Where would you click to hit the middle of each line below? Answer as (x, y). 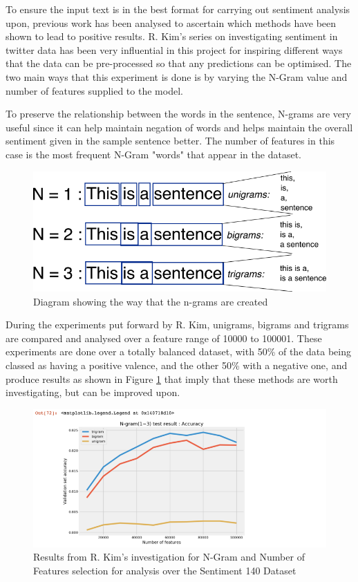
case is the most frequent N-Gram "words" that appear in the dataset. (153, 154)
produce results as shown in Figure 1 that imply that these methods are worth (172, 378)
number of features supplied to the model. (94, 90)
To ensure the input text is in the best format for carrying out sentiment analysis (178, 9)
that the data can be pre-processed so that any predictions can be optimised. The (179, 63)
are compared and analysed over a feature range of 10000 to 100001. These (164, 338)
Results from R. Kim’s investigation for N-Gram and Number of (169, 557)
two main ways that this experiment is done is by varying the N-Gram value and (177, 76)
